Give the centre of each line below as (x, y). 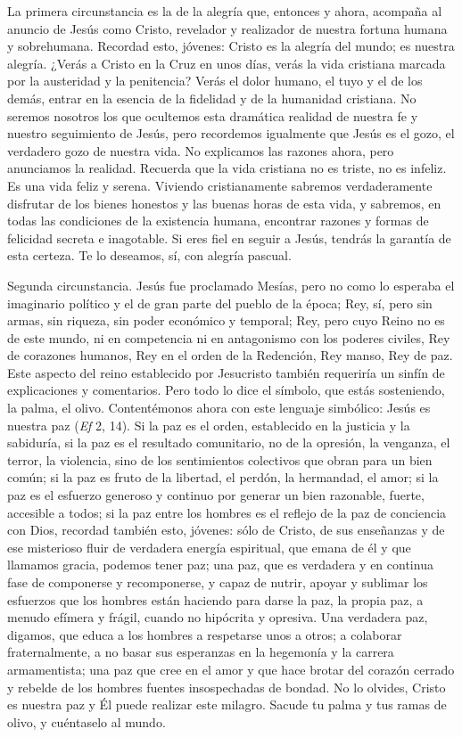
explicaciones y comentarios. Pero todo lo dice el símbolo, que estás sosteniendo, (226, 390)
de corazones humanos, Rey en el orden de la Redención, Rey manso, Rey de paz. (230, 355)
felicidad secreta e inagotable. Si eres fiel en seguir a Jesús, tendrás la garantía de (229, 237)
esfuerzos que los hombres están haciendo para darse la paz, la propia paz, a (215, 599)
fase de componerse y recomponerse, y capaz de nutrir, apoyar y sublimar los (218, 582)
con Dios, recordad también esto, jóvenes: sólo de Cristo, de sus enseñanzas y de (226, 530)
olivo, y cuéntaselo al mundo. (87, 721)
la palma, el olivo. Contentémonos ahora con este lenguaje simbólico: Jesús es (219, 408)
